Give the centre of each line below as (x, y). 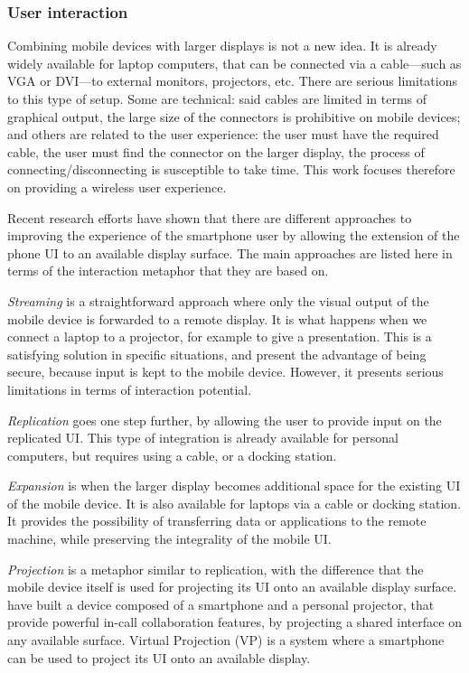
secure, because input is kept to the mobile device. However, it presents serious (225, 372)
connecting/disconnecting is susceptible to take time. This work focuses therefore (231, 169)
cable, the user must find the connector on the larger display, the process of (216, 151)
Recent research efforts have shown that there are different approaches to (210, 217)
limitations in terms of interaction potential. (130, 389)
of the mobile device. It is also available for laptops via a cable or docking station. (234, 503)
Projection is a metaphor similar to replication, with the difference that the (216, 569)
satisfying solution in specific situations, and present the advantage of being (217, 354)
